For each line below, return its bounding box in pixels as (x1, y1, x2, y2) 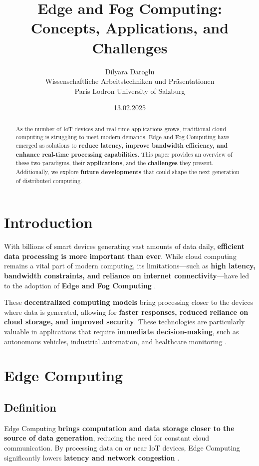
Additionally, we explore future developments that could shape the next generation (15, 167, 240, 176)
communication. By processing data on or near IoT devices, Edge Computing (4, 442, 240, 453)
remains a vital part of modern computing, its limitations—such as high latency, (4, 260, 256, 271)
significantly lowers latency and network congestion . (4, 452, 180, 463)
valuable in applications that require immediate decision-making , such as (4, 326, 239, 336)
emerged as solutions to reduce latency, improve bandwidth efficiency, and (15, 141, 228, 150)
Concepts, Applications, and (30, 17, 229, 38)
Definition (4, 399, 56, 415)
